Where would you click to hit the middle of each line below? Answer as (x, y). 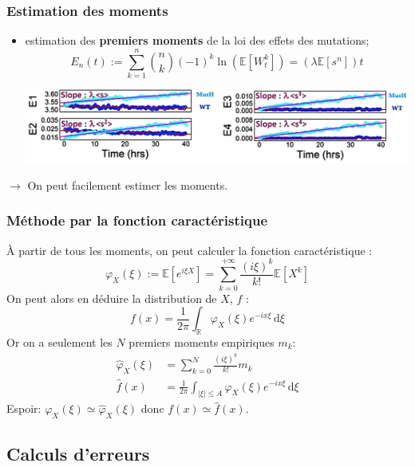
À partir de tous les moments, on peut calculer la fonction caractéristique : (190, 250)
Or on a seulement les (59, 342)
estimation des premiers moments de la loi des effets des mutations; (197, 40)
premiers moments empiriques (202, 342)
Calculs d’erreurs (78, 453)
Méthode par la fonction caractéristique (137, 220)
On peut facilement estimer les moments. (128, 184)
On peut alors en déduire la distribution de (112, 298)
